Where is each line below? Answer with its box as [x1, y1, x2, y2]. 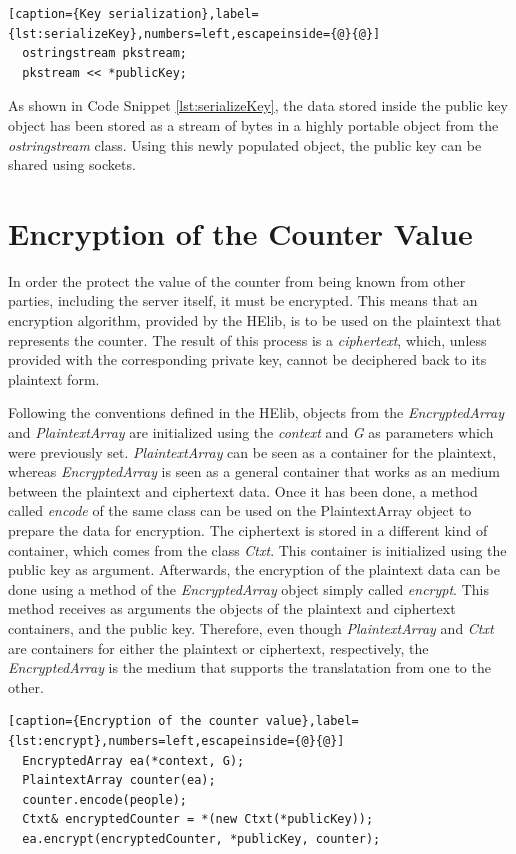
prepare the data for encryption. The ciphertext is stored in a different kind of [8, 520, 488, 540]
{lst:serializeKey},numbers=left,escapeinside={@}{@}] [8, 26, 381, 41]
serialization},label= [108, 7, 259, 21]
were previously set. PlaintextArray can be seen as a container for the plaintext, [8, 441, 497, 462]
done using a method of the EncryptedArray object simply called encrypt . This [8, 578, 489, 599]
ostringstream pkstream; [22, 46, 187, 61]
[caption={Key [8, 7, 102, 21]
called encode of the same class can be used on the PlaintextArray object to [8, 500, 472, 521]
